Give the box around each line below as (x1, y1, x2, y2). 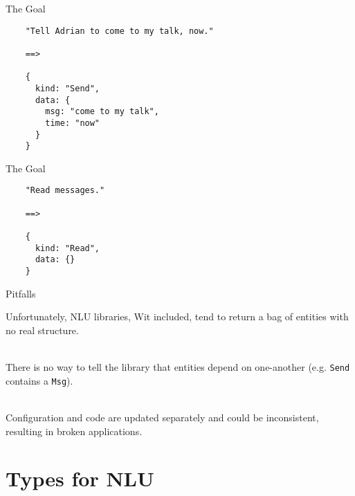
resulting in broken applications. (6, 423, 143, 438)
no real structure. (6, 322, 79, 337)
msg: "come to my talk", (45, 107, 159, 117)
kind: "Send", (35, 83, 100, 93)
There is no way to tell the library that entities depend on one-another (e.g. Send (6, 360, 350, 374)
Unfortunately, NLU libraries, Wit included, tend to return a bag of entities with (6, 309, 349, 324)
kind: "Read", (35, 243, 100, 253)
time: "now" (45, 118, 100, 128)
